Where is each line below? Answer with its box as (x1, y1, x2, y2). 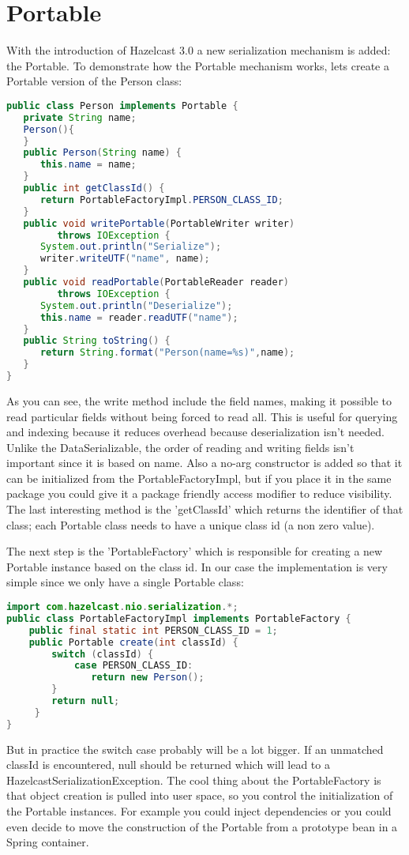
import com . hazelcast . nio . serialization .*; (6, 601, 238, 613)
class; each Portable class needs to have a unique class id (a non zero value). (6, 516, 375, 533)
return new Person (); (91, 672, 204, 684)
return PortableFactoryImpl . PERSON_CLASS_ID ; (39, 194, 283, 205)
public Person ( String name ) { (23, 147, 182, 159)
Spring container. (6, 834, 89, 850)
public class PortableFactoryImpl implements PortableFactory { (6, 612, 351, 624)
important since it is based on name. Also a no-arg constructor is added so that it (6, 454, 403, 471)
